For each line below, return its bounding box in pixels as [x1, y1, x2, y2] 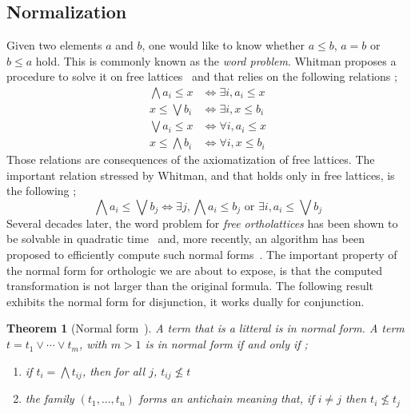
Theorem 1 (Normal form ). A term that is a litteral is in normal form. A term [6, 320, 405, 336]
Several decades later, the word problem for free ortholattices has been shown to [6, 214, 398, 231]
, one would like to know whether [142, 37, 305, 54]
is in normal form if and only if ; [145, 336, 308, 352]
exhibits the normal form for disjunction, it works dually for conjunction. [6, 293, 365, 309]
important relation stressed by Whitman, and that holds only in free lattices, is [6, 166, 395, 183]
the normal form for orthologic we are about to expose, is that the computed [6, 261, 383, 278]
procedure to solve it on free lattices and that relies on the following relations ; [6, 68, 397, 85]
